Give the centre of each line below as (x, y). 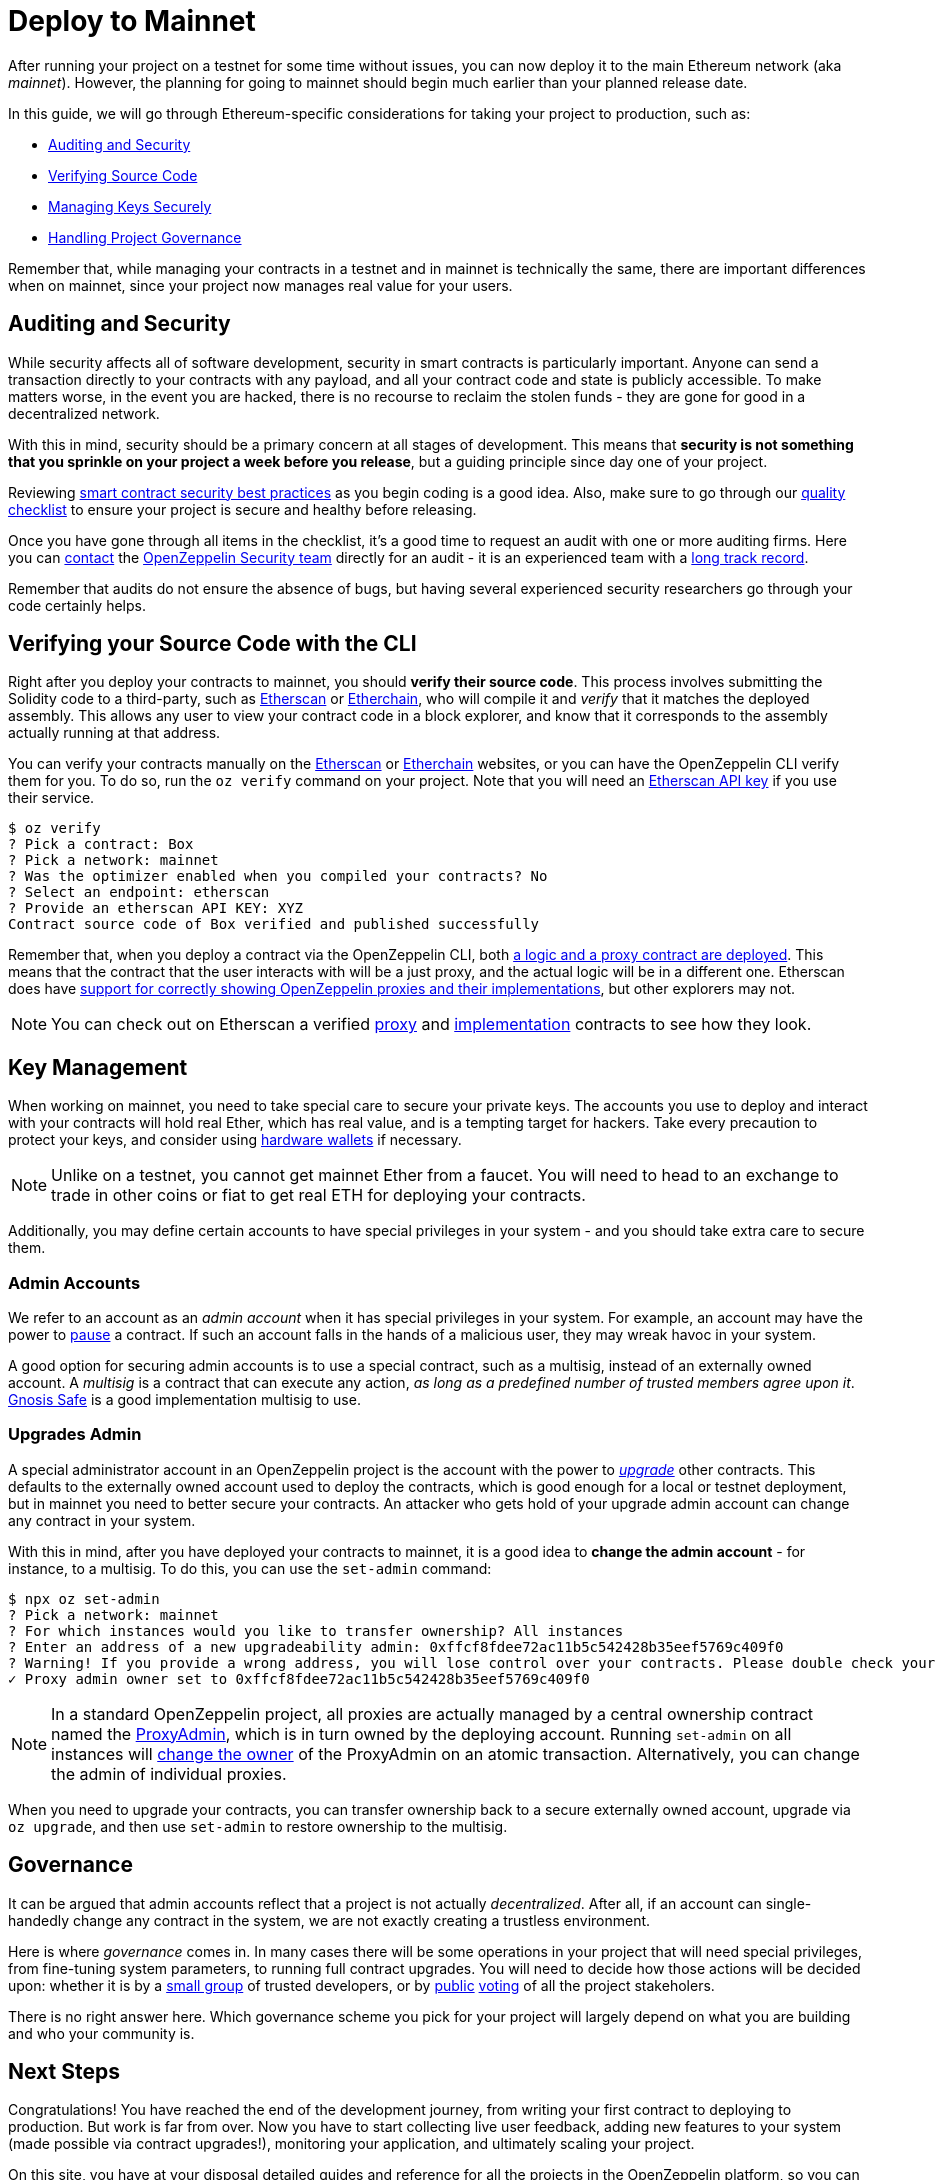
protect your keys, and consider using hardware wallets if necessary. (235, 1140)
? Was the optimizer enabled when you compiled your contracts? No (278, 876)
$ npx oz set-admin (84, 1598)
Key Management (98, 1067)
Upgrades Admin (75, 1434)
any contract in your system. (102, 1520)
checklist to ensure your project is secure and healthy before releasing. (242, 509)
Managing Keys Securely (130, 206)
